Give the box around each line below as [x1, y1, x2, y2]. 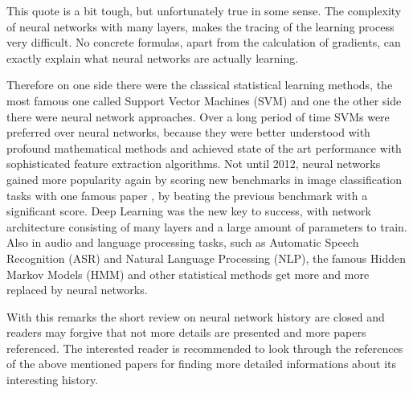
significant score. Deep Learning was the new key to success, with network [6, 203, 371, 219]
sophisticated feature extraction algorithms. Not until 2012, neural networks [6, 155, 381, 172]
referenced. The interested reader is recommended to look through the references [6, 339, 403, 356]
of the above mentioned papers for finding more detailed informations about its [6, 355, 396, 372]
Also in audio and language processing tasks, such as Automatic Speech [6, 234, 359, 251]
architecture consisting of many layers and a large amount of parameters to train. [6, 218, 407, 235]
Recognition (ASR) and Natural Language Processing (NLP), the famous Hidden [6, 249, 406, 266]
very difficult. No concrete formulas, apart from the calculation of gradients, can [6, 34, 401, 51]
